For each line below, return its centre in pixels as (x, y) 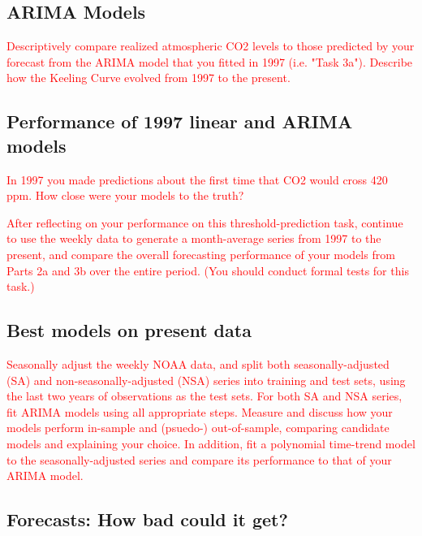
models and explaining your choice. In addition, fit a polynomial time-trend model (211, 443)
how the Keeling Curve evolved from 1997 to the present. (149, 78)
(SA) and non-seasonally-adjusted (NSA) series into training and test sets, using (206, 380)
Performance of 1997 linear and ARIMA (180, 121)
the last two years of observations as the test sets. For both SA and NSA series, (205, 396)
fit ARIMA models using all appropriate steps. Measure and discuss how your (200, 411)
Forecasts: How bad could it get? (147, 519)
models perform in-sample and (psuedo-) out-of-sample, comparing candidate (198, 428)
